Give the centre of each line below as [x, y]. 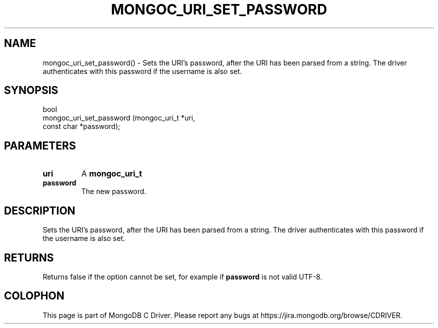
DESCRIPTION [40, 210]
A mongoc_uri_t [112, 174]
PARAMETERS [40, 145]
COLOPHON [34, 296]
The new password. [114, 191]
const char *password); [81, 126]
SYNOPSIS [31, 90]
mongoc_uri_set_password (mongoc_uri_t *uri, [119, 118]
